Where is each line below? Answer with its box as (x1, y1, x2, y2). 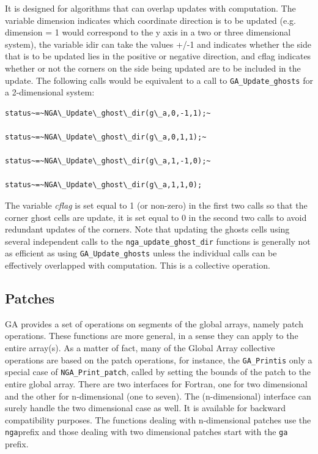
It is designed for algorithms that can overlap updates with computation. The (5, 2, 296, 14)
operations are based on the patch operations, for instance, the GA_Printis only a (5, 353, 312, 366)
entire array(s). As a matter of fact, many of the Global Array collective (5, 341, 275, 354)
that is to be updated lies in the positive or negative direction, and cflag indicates (5, 50, 311, 62)
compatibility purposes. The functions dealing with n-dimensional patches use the (5, 413, 311, 426)
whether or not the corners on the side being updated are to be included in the (5, 61, 301, 74)
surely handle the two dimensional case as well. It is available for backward (5, 401, 286, 414)
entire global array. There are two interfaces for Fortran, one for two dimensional (5, 377, 308, 390)
